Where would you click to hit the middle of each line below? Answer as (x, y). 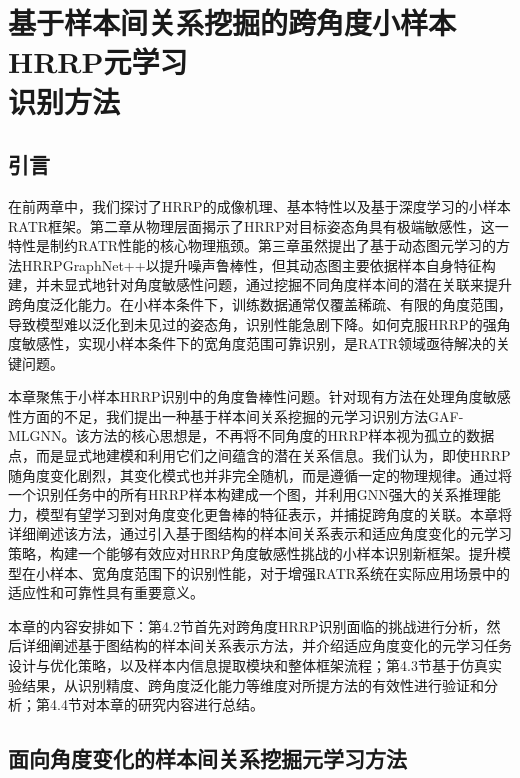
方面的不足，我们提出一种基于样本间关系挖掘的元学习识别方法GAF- (242, 415)
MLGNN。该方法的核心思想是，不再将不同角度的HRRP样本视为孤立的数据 (251, 435)
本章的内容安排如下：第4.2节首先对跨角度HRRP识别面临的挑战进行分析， (247, 625)
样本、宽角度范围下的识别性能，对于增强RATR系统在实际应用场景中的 (280, 572)
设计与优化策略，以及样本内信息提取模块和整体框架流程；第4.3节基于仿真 (248, 665)
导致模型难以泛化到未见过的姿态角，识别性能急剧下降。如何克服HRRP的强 (252, 323)
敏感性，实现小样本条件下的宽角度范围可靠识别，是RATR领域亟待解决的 (259, 343)
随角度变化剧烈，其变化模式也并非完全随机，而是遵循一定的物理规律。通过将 (260, 474)
